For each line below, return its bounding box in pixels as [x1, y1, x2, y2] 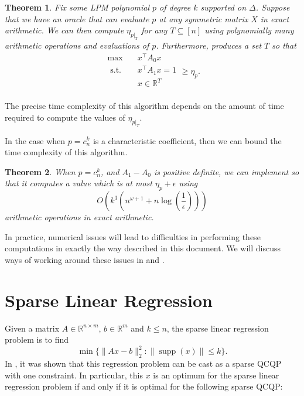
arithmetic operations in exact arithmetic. [5, 211, 154, 223]
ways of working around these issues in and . [5, 253, 165, 265]
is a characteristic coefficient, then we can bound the [93, 134, 282, 146]
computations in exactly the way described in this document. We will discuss [5, 242, 281, 254]
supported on [200, 1, 247, 13]
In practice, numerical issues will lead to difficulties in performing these [5, 230, 261, 243]
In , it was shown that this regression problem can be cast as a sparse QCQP [5, 357, 282, 370]
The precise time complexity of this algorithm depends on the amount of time [5, 100, 284, 112]
